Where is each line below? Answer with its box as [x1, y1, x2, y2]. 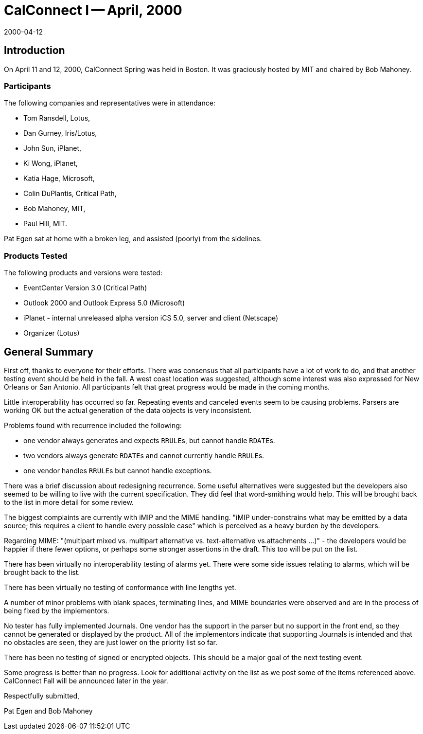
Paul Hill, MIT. [23, 219, 67, 228]
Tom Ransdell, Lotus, [23, 114, 90, 123]
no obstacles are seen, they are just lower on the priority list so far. [4, 638, 217, 646]
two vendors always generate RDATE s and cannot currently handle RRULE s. [23, 451, 264, 460]
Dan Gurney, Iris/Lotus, [23, 129, 97, 138]
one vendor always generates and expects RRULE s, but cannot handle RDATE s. [23, 436, 275, 445]
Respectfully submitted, [4, 691, 80, 700]
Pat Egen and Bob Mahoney [4, 706, 93, 715]
